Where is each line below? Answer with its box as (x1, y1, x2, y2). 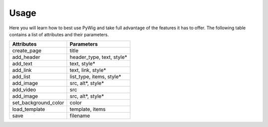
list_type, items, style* (69, 73, 122, 80)
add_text (12, 60, 32, 67)
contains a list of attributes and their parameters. (9, 31, 109, 37)
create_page (12, 47, 42, 54)
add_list (12, 73, 31, 80)
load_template (12, 106, 45, 113)
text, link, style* (69, 67, 106, 74)
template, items (69, 106, 106, 113)
